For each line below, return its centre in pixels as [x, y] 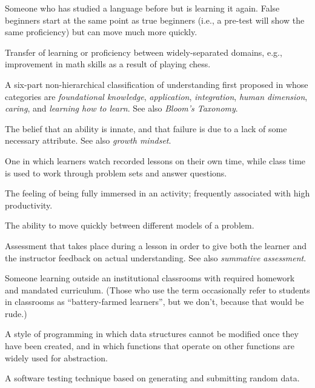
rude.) [16, 313]
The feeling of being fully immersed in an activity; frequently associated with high [157, 193]
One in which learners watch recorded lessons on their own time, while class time [155, 160]
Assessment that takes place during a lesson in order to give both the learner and [156, 245]
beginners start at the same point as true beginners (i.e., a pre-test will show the [155, 20]
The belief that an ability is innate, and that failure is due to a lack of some [146, 128]
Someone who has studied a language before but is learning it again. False [142, 8]
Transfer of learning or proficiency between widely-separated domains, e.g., [144, 52]
